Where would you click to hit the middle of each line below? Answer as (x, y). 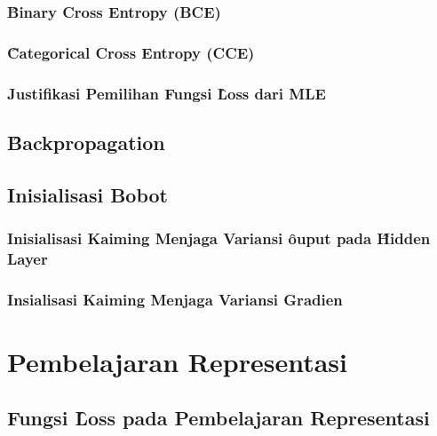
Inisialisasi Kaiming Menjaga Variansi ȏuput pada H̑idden (219, 238)
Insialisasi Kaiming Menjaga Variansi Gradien (175, 299)
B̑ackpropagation (86, 142)
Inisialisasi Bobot (87, 194)
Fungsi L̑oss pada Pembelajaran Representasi (218, 418)
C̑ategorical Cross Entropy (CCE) (131, 52)
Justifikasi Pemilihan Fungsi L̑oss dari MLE (167, 93)
